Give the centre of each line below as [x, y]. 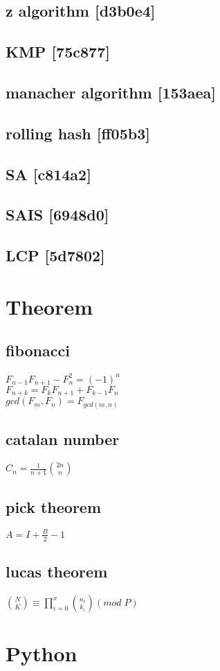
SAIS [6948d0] [57, 215]
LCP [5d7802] [55, 255]
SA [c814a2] [48, 174]
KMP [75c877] [58, 52]
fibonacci [38, 350]
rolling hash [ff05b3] [78, 133]
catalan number [63, 439]
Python [42, 653]
